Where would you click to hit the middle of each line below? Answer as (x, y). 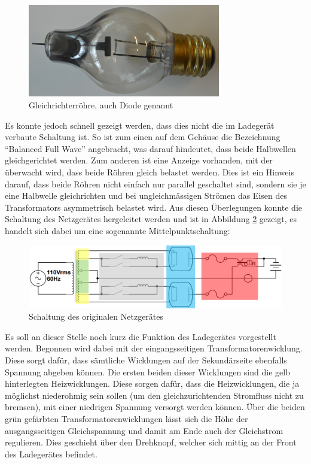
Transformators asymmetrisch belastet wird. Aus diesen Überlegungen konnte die (153, 207)
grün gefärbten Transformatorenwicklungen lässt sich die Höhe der (126, 419)
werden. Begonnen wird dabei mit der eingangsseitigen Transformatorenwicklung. (154, 348)
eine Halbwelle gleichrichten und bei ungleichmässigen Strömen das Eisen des (146, 195)
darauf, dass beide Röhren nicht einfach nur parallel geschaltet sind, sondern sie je (155, 184)
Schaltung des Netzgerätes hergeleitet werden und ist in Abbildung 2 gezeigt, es (151, 219)
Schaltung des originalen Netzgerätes (96, 316)
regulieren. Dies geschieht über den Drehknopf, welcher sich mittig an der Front (151, 442)
